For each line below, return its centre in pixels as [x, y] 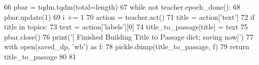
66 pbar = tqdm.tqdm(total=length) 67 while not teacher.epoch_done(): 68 [122, 7]
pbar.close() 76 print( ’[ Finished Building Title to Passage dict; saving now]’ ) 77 [129, 36]
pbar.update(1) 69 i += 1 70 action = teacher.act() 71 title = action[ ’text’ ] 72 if [129, 17]
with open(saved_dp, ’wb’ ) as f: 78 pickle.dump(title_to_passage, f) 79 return [127, 46]
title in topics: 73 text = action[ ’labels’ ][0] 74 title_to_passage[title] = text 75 [126, 27]
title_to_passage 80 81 [40, 56]
